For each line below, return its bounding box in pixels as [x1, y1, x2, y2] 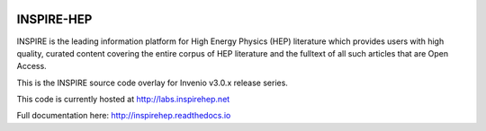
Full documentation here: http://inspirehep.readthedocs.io [16, 110, 231, 121]
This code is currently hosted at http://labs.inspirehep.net [16, 94, 230, 105]
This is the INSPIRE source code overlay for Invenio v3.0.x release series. [16, 77, 288, 88]
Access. [16, 61, 47, 72]
